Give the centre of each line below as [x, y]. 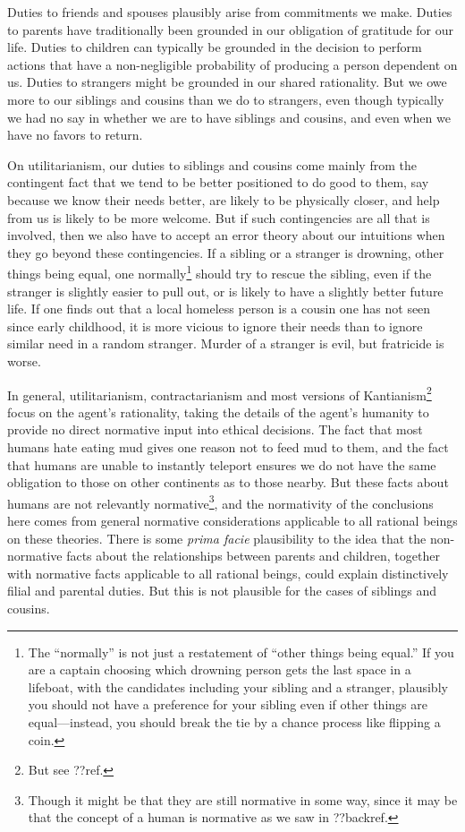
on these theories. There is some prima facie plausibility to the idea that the [217, 538]
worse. [24, 360]
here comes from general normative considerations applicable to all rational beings [232, 520]
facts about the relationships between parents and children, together [253, 556]
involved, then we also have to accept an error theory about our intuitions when [226, 235]
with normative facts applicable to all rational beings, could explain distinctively [228, 573]
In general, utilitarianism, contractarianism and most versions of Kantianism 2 [220, 393]
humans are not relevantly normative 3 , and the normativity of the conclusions [220, 502]
